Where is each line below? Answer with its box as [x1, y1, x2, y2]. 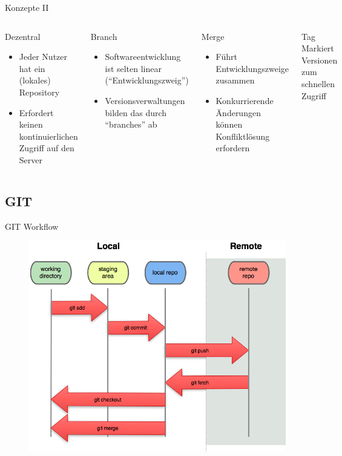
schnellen [301, 77, 335, 90]
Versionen [301, 53, 338, 66]
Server [19, 153, 42, 166]
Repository [19, 85, 60, 98]
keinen [19, 118, 43, 131]
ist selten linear [105, 62, 162, 74]
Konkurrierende [215, 94, 274, 106]
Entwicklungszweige [215, 62, 289, 74]
